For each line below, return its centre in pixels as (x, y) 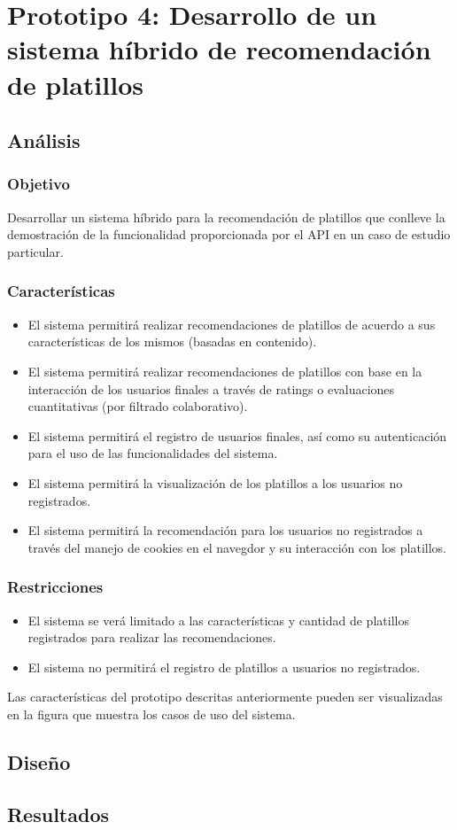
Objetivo (39, 184)
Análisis (44, 140)
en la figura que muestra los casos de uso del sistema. (151, 714)
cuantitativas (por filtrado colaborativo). (138, 406)
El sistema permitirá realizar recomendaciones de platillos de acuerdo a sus (232, 324)
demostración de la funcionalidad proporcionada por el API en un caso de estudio (229, 234)
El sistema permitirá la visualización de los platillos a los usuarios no (215, 482)
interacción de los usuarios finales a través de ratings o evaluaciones (211, 388)
